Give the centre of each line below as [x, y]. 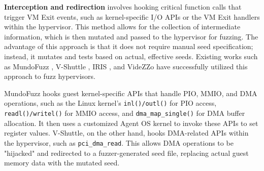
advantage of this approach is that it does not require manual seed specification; [129, 46]
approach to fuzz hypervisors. [50, 76]
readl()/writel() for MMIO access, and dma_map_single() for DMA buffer [125, 113]
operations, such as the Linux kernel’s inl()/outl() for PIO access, [110, 103]
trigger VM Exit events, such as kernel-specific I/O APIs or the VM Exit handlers [132, 16]
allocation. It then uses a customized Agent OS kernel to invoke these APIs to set [131, 123]
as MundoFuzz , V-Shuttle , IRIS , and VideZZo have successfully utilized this [126, 66]
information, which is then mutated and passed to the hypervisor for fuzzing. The [131, 36]
